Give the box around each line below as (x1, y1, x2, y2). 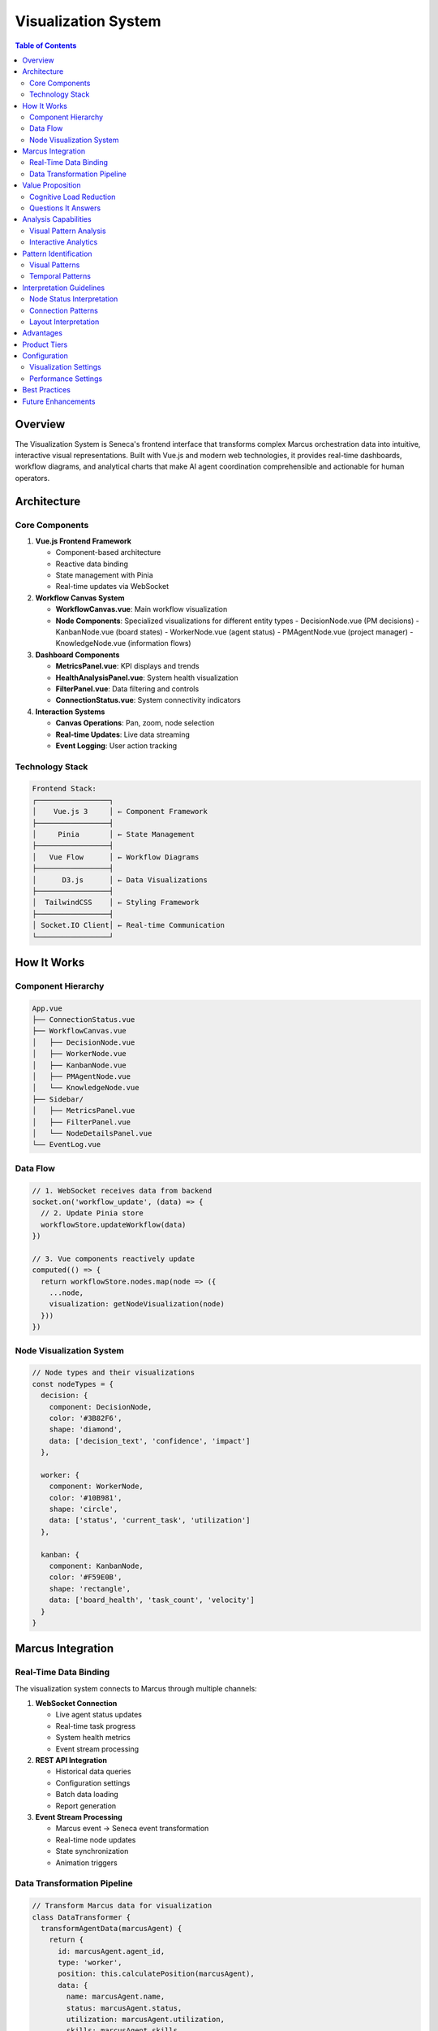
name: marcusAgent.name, (66, 1992, 165, 2002)
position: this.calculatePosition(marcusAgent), (58, 1969, 255, 1978)
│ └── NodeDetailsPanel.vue (32, 1129, 152, 1137)
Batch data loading (55, 1790, 119, 1799)
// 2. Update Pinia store (41, 1209, 144, 1218)
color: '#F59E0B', (49, 1573, 122, 1582)
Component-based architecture (55, 548, 161, 557)
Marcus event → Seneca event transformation (55, 1824, 209, 1834)
